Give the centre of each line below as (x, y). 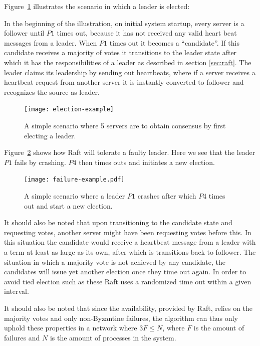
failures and (22, 337)
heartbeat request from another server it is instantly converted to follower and (124, 82)
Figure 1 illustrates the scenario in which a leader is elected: (97, 6)
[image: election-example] (69, 110)
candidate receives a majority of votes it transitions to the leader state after (120, 52)
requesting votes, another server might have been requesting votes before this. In (128, 232)
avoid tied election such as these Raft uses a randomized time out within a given (128, 281)
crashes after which (167, 196)
